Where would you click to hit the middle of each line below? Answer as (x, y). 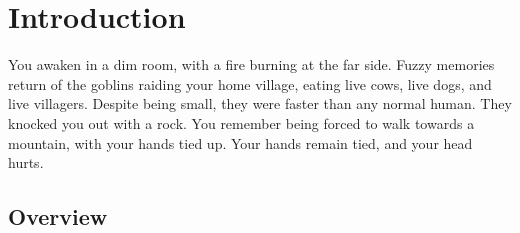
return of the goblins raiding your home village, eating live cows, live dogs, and (250, 83)
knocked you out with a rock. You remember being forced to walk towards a (241, 122)
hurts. (26, 162)
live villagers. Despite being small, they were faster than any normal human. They (260, 103)
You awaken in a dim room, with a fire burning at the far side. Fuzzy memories (251, 64)
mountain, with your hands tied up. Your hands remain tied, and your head (240, 142)
